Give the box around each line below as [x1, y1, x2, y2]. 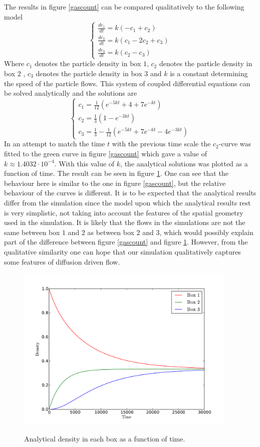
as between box [87, 227, 134, 237]
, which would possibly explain [159, 227, 253, 237]
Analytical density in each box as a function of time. [24, 433, 185, 443]
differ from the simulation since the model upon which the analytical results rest [4, 197, 251, 207]
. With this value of [54, 158, 115, 168]
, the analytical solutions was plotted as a [120, 158, 248, 168]
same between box [4, 227, 60, 237]
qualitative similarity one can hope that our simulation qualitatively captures [4, 246, 241, 257]
